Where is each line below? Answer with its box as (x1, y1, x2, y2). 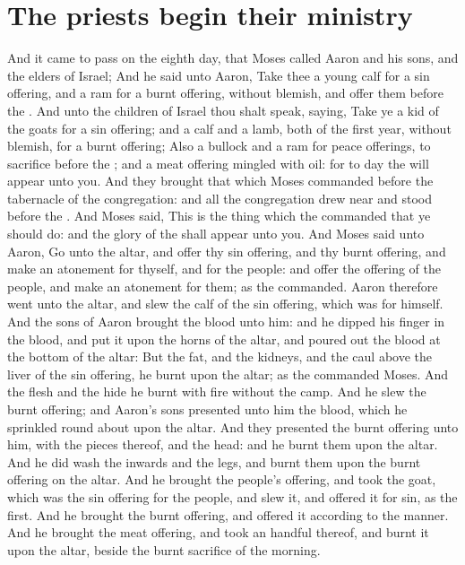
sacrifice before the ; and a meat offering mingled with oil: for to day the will (7, 153, 429, 172)
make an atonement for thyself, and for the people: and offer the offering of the (7, 259, 442, 278)
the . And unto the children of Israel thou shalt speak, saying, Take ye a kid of (7, 100, 439, 119)
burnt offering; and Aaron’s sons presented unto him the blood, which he (7, 400, 408, 418)
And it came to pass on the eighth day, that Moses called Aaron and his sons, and (7, 48, 459, 67)
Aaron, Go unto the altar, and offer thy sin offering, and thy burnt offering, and (7, 241, 446, 260)
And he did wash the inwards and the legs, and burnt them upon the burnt (7, 452, 421, 471)
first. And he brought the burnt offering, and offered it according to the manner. (7, 505, 449, 524)
